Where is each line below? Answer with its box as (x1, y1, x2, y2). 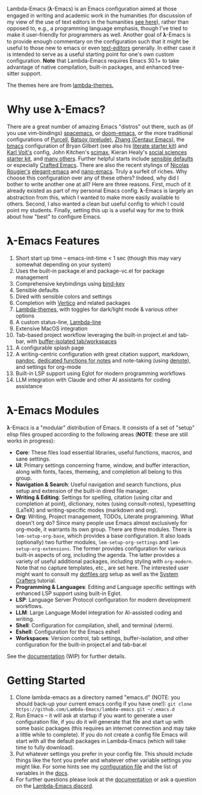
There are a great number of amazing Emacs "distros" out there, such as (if (7, 123, 194, 130)
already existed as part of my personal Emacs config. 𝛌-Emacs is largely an (7, 187, 194, 194)
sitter (7, 70, 20, 77)
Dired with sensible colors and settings (15, 292, 112, 300)
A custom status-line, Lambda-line (15, 318, 102, 325)
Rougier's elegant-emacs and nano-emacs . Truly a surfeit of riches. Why (7, 168, 188, 175)
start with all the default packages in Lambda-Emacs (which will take (15, 737, 186, 744)
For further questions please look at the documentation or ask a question (15, 776, 197, 783)
